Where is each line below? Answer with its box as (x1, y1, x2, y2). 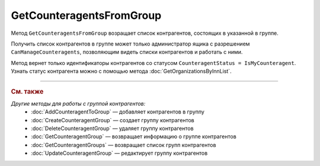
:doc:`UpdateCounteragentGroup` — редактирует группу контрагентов (31, 149, 208, 157)
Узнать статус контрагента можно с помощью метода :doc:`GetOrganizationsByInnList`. (11, 68, 232, 75)
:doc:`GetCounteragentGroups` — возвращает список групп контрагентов (31, 141, 216, 148)
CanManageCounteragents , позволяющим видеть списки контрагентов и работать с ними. (11, 48, 243, 56)
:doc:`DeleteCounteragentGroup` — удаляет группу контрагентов (31, 125, 194, 132)
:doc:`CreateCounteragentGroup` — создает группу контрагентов (31, 116, 195, 123)
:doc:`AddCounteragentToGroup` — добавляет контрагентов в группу (31, 108, 204, 115)
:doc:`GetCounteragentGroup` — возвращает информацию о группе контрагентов (31, 133, 236, 140)
